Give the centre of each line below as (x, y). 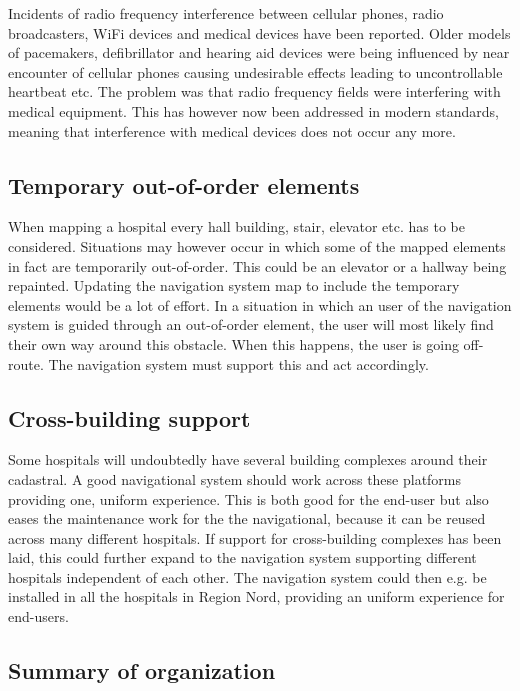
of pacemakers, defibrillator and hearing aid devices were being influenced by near (259, 52)
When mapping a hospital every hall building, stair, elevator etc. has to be (236, 226)
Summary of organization (142, 670)
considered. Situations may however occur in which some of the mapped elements (257, 245)
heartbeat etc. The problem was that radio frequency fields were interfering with (254, 91)
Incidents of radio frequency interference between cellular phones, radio (226, 13)
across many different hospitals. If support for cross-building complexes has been (255, 537)
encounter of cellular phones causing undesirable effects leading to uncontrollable (255, 71)
